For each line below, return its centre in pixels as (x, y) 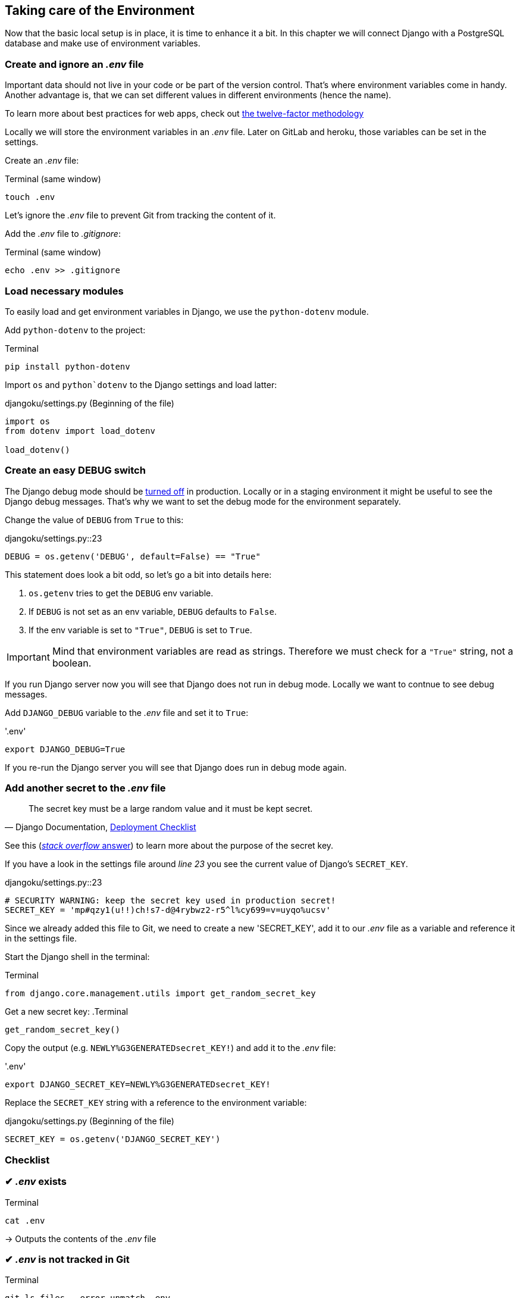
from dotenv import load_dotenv (80, 431)
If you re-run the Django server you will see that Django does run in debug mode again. (176, 767)
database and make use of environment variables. (103, 43)
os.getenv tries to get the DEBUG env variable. (121, 593)
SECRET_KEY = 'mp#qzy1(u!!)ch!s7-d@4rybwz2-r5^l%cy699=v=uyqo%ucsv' (168, 910)
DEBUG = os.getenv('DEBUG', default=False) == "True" (133, 556)
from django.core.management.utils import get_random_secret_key (160, 994)
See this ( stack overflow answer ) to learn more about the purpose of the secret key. (169, 846)
